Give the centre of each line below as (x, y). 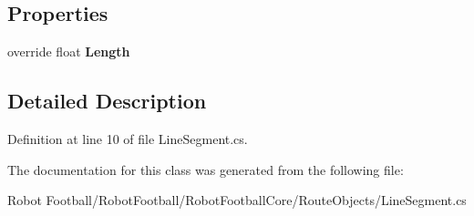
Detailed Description (107, 101)
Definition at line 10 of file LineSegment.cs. (128, 139)
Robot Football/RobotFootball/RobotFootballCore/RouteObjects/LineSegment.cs (237, 200)
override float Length (69, 51)
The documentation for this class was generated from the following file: (206, 169)
